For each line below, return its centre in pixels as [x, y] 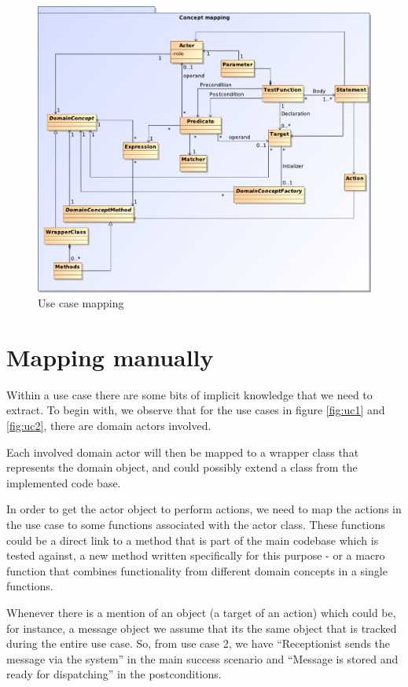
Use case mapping [81, 303]
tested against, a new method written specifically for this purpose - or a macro [196, 555]
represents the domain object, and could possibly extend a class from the [182, 467]
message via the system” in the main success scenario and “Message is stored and [202, 658]
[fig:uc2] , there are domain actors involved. [109, 426]
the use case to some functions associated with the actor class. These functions [196, 525]
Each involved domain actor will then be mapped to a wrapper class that [183, 452]
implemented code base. [64, 482]
